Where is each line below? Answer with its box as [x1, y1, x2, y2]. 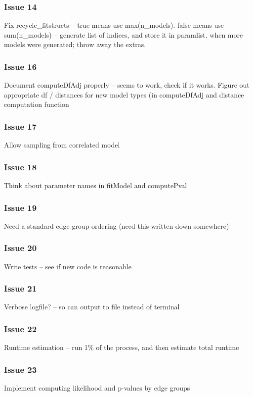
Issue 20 [4, 242, 37, 254]
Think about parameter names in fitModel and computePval [4, 180, 187, 191]
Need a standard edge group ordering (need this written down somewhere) [4, 220, 229, 231]
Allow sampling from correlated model [4, 140, 120, 150]
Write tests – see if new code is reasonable [4, 261, 131, 271]
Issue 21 [4, 282, 37, 295]
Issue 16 [4, 60, 37, 72]
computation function [4, 99, 69, 109]
